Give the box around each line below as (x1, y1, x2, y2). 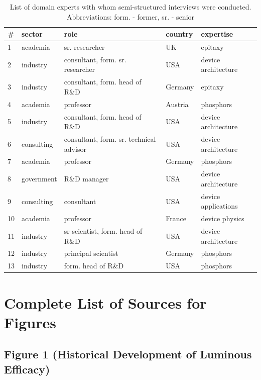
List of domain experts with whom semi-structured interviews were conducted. (10, 2, 251, 12)
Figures (4, 312, 56, 332)
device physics (201, 213, 244, 224)
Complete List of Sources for (4, 292, 207, 313)
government (22, 173, 57, 184)
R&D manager (64, 173, 109, 184)
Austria (166, 99, 189, 109)
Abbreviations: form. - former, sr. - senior (66, 11, 195, 22)
